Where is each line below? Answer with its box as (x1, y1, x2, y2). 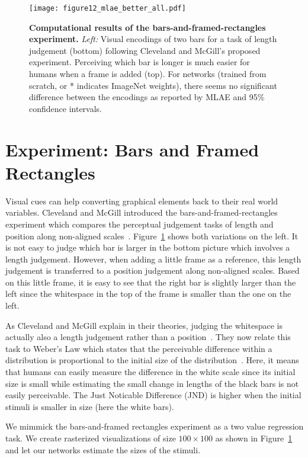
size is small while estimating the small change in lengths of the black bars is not (5, 377, 299, 389)
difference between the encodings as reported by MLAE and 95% (29, 91, 265, 103)
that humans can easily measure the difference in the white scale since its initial (5, 366, 296, 378)
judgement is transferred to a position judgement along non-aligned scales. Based (5, 264, 300, 277)
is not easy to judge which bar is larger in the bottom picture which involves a (5, 241, 290, 254)
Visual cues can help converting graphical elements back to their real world (5, 194, 278, 207)
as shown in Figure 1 (215, 432, 293, 444)
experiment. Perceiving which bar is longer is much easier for (29, 56, 250, 68)
